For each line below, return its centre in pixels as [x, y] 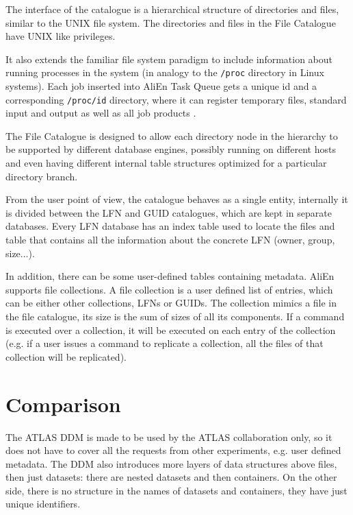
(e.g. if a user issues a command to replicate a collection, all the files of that [165, 343]
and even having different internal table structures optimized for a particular [166, 163]
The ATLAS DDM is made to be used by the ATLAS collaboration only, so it [169, 436]
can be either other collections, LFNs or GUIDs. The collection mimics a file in [171, 303]
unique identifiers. [43, 504]
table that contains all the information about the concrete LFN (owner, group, [170, 240]
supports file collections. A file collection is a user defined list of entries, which [169, 289]
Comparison [63, 404]
